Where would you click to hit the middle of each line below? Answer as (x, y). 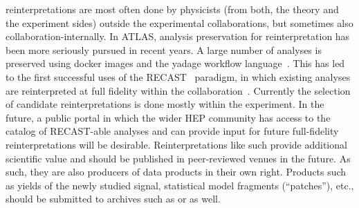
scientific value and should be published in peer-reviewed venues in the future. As (178, 158)
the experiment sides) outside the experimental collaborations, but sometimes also (179, 22)
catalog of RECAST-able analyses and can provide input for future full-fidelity (172, 131)
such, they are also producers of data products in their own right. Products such (176, 172)
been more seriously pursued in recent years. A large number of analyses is (164, 49)
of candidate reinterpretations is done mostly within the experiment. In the (165, 104)
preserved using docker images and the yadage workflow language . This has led (175, 63)
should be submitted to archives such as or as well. (113, 199)
